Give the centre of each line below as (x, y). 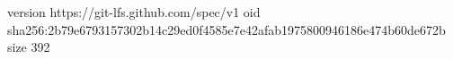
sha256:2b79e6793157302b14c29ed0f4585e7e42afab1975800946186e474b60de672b (226, 29)
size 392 (29, 47)
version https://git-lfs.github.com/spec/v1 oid (134, 12)
